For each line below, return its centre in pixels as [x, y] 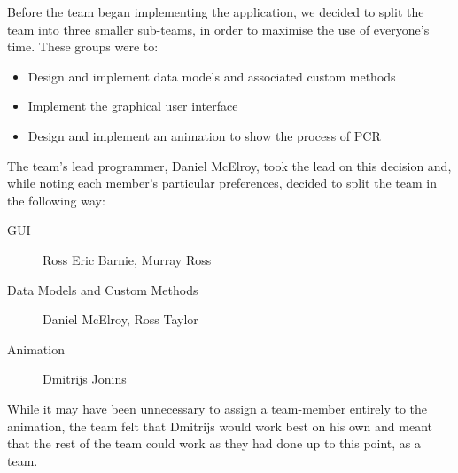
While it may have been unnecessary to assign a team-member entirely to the [217, 408]
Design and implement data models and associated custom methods [212, 76]
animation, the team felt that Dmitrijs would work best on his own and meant [220, 426]
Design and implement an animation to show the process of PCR [204, 135]
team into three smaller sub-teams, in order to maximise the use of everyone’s [218, 29]
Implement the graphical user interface [133, 106]
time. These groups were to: [83, 47]
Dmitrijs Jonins [85, 379]
